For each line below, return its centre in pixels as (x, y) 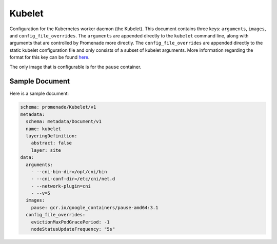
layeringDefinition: (52, 136)
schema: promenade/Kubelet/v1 (58, 107)
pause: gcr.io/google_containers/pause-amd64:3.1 (95, 207)
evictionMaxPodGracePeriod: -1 (70, 222)
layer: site (46, 150)
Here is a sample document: (39, 94)
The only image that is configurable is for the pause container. (75, 67)
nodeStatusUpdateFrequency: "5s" (73, 229)
